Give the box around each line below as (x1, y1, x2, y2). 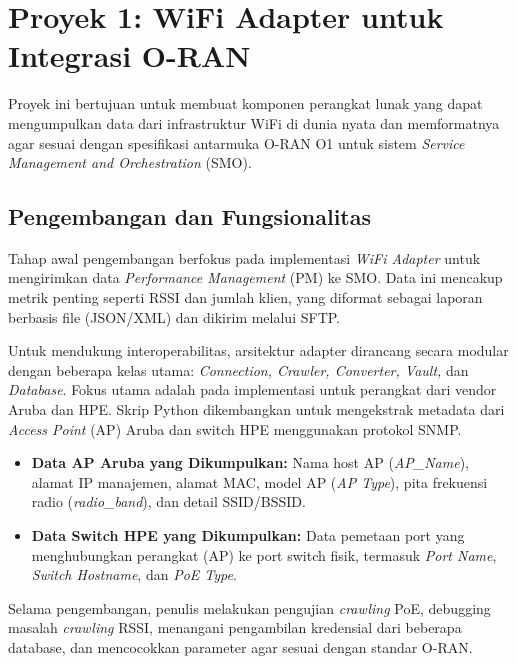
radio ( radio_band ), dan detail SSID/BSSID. (31, 491, 306, 512)
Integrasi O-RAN (8, 35, 251, 76)
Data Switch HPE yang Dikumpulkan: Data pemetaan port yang (31, 525, 465, 546)
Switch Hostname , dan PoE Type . (31, 564, 237, 585)
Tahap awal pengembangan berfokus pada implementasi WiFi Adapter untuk (8, 247, 481, 268)
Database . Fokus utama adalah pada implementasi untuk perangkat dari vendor (8, 379, 497, 400)
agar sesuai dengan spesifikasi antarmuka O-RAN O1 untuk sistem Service (8, 132, 465, 153)
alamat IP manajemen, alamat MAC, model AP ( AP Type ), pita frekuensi (31, 471, 488, 492)
